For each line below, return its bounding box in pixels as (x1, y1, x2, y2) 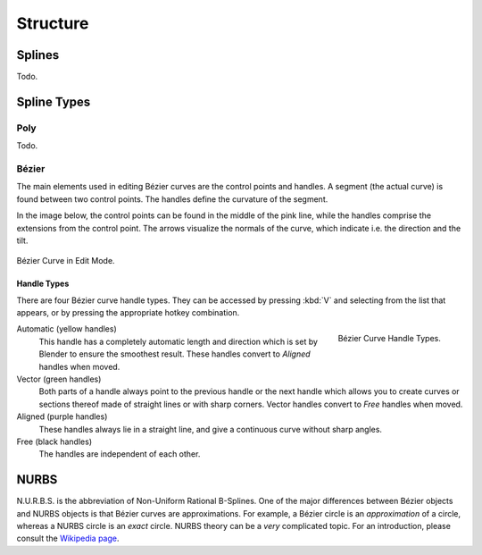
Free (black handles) (16, 436, 93, 447)
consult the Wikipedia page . (16, 533, 120, 544)
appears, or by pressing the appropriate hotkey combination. (16, 307, 240, 318)
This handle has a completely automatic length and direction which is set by (38, 336, 319, 347)
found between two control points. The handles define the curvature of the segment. (16, 193, 328, 205)
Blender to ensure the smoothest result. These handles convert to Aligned (38, 349, 312, 359)
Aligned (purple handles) (16, 411, 108, 422)
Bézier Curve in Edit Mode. (16, 256, 115, 266)
